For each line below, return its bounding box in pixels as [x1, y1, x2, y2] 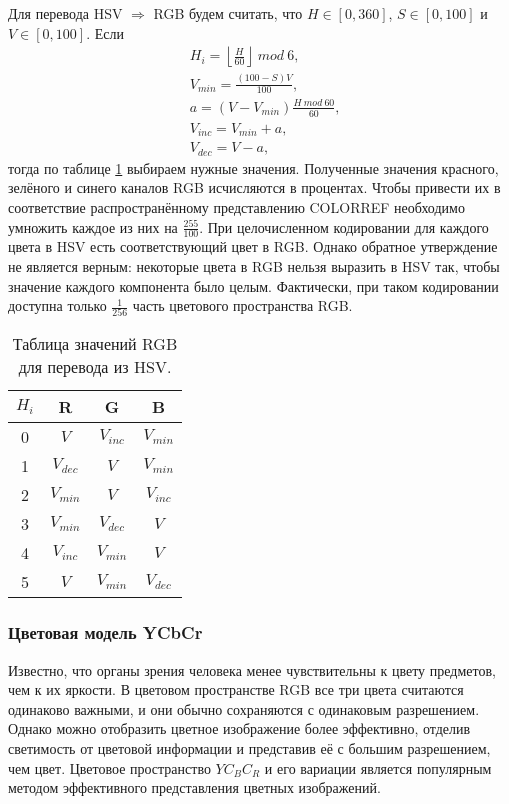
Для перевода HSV [8, 3, 123, 23]
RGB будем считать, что [153, 3, 303, 23]
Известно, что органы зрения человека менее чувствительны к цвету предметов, [8, 659, 496, 680]
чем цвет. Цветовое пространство [8, 757, 211, 778]
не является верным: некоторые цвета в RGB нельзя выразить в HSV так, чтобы [8, 255, 500, 276]
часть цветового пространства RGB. [132, 295, 353, 316]
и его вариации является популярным [264, 757, 492, 778]
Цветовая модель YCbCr [8, 620, 203, 645]
